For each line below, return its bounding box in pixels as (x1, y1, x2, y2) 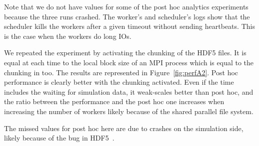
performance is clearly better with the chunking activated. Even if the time (4, 77, 234, 87)
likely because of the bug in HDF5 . (4, 133, 114, 143)
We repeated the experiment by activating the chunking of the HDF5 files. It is (4, 47, 246, 58)
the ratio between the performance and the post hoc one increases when (4, 96, 224, 107)
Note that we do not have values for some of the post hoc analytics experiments (4, 1, 248, 11)
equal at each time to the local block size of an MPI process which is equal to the (4, 57, 254, 67)
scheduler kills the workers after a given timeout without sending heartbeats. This (4, 21, 255, 31)
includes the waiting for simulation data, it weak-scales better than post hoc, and (4, 86, 253, 97)
